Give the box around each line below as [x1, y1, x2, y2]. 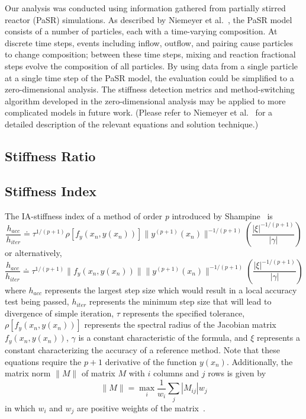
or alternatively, [5, 247, 62, 259]
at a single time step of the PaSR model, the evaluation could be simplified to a [5, 71, 294, 84]
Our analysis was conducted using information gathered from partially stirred [5, 2, 286, 14]
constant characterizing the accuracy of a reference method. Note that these [5, 343, 281, 356]
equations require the [5, 355, 82, 367]
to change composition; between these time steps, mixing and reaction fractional [5, 48, 296, 60]
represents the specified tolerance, [123, 306, 245, 319]
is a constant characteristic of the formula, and [78, 331, 248, 344]
